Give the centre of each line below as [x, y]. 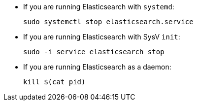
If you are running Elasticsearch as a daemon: [97, 67]
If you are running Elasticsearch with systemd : [99, 7]
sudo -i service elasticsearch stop [94, 52]
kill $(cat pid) [54, 82]
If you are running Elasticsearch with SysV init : [102, 37]
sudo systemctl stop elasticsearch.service [108, 22]
